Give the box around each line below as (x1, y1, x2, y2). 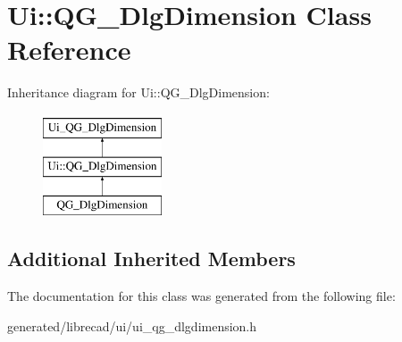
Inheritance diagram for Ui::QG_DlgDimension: (7, 83, 270, 102)
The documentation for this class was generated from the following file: (7, 287, 396, 305)
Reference (7, 31, 131, 68)
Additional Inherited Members (7, 245, 296, 272)
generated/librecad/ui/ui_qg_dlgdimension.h (7, 316, 257, 335)
